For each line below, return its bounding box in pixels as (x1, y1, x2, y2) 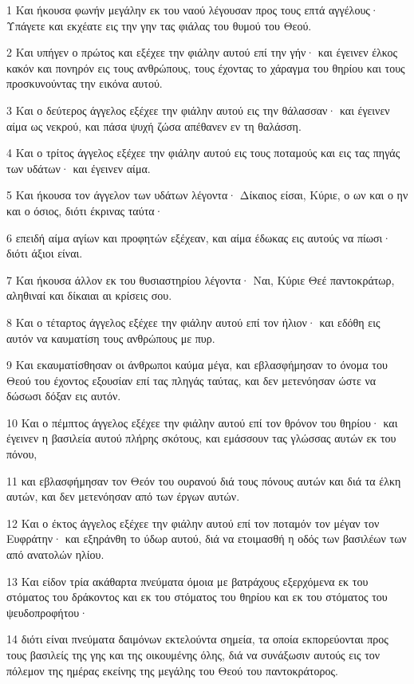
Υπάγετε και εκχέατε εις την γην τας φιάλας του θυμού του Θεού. (6, 17, 312, 33)
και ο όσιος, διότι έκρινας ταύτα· (6, 202, 164, 218)
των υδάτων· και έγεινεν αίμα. (6, 159, 151, 176)
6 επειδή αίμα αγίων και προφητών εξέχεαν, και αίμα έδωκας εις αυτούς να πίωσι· (6, 229, 392, 246)
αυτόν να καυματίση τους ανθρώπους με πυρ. (6, 329, 215, 346)
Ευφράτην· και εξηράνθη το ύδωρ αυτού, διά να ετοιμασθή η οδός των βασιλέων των (6, 530, 407, 547)
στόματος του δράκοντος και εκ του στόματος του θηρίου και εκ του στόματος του (6, 588, 388, 605)
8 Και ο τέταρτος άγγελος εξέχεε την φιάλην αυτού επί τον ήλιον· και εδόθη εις (6, 313, 380, 330)
